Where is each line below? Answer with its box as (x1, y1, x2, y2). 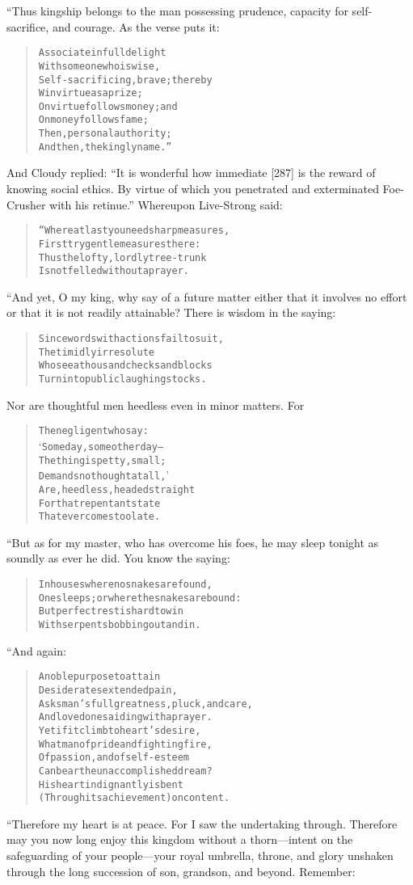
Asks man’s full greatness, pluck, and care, (38, 697, 253, 710)
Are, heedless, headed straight (38, 483, 196, 495)
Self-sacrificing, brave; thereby (38, 74, 213, 86)
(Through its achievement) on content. (38, 792, 230, 804)
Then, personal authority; (38, 128, 172, 140)
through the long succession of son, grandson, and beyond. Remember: (6, 862, 356, 879)
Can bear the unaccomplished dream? (38, 765, 213, 777)
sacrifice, (6, 18, 49, 35)
